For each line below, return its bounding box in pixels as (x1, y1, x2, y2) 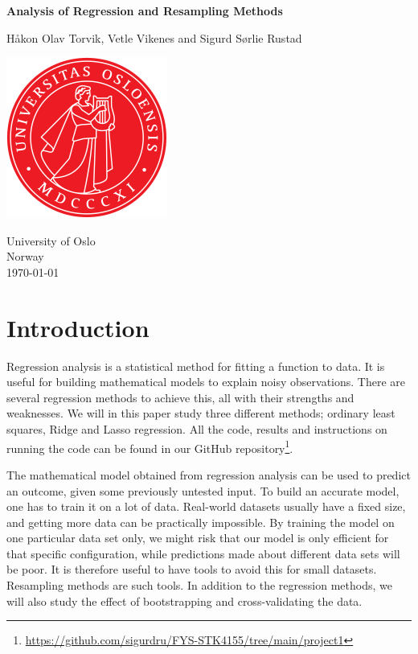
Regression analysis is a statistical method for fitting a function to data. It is (6, 357, 385, 374)
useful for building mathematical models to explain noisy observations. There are (6, 373, 406, 390)
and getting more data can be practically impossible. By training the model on (6, 513, 395, 530)
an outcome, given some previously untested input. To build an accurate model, (6, 482, 400, 499)
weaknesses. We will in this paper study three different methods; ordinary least (6, 405, 395, 422)
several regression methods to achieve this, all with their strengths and (6, 389, 354, 405)
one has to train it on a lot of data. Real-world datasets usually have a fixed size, (6, 498, 406, 515)
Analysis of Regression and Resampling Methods (6, 2, 283, 19)
